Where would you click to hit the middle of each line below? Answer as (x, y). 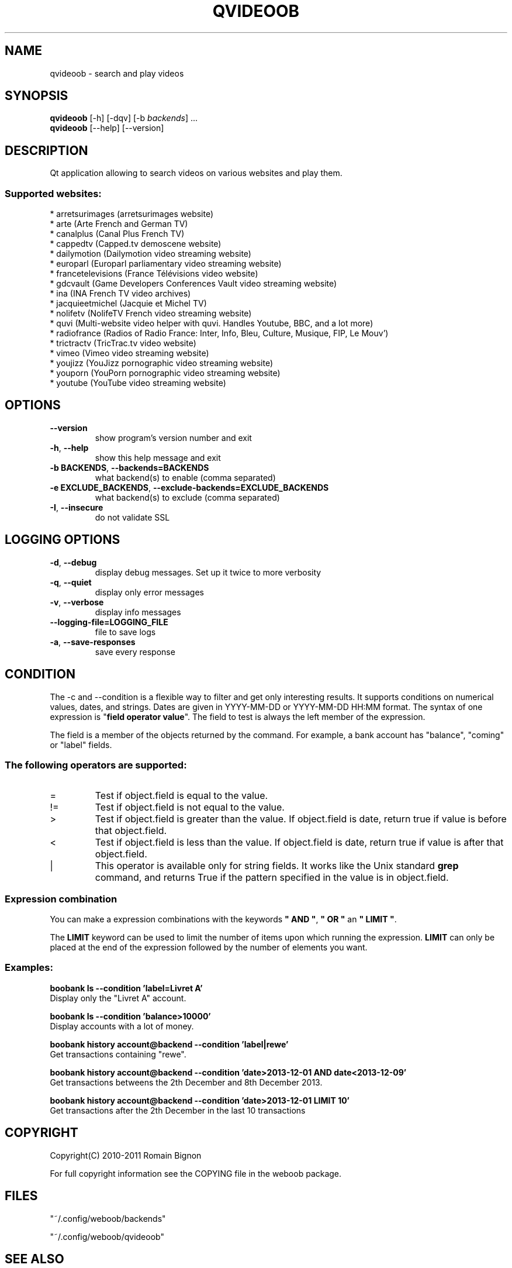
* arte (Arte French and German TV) (119, 224)
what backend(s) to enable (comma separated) (185, 477)
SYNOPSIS (37, 96)
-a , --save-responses (93, 642)
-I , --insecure (77, 507)
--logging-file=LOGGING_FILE (109, 622)
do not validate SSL (132, 517)
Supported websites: (53, 193)
